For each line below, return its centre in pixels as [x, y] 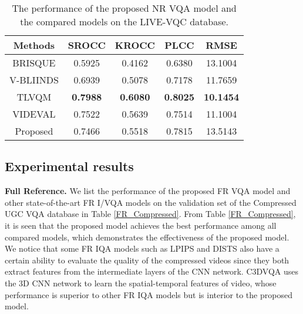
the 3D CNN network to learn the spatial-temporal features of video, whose [141, 283]
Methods [34, 45]
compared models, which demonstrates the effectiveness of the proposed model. [147, 237]
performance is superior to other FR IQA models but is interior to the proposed [149, 294]
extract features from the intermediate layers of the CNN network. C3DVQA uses [152, 271]
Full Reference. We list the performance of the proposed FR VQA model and [148, 191]
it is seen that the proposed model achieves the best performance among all [141, 225]
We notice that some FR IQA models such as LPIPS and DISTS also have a [142, 248]
